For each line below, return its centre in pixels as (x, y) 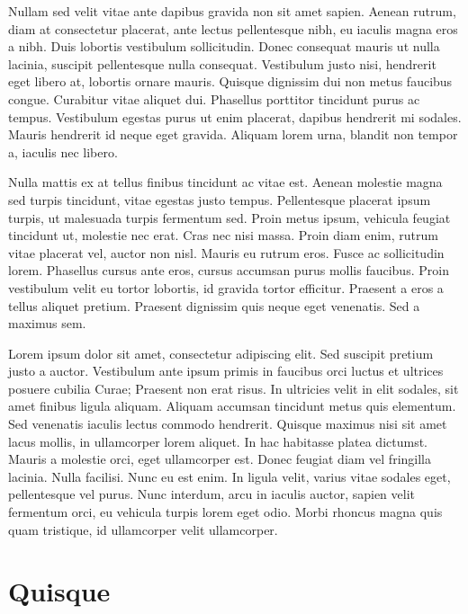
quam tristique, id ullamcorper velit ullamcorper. (143, 529)
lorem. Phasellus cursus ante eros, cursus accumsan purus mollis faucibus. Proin (229, 270)
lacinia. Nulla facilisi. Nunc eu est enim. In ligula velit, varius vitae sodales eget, (229, 476)
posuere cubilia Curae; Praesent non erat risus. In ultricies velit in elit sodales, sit (234, 388)
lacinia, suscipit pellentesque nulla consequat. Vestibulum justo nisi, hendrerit (222, 63)
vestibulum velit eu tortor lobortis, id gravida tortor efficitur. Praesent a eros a (226, 287)
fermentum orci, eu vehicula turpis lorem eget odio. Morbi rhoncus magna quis (225, 512)
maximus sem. (47, 323)
